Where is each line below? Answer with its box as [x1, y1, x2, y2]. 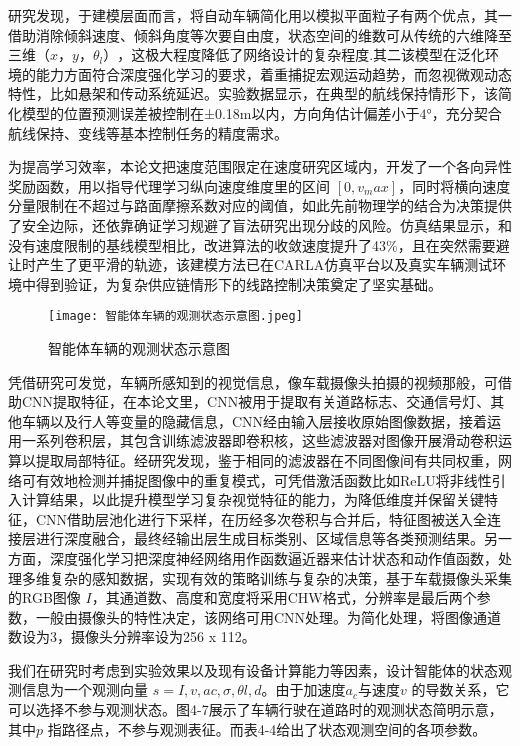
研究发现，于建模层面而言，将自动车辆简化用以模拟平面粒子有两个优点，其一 [8, 5, 512, 25]
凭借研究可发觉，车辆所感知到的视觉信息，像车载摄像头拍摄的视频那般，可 [8, 371, 498, 392]
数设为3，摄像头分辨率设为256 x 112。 [8, 626, 256, 647]
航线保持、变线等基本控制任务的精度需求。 [8, 122, 288, 143]
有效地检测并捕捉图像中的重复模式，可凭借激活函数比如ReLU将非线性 [35, 469, 492, 490]
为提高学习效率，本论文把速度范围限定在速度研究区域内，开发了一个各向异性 [8, 156, 512, 177]
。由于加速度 [261, 679, 346, 700]
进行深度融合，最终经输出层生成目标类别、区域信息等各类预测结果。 [35, 528, 484, 549]
